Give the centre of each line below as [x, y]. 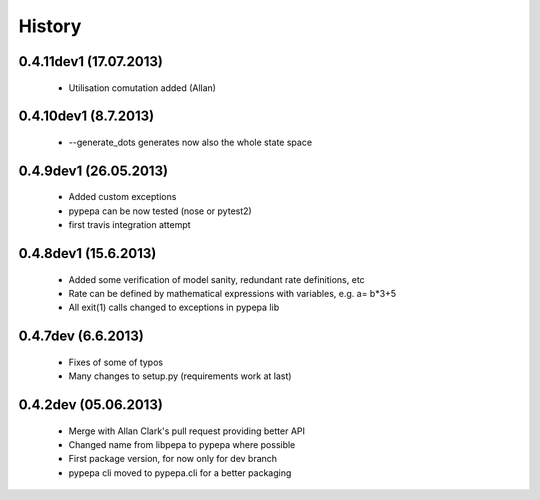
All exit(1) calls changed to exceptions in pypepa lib [174, 307]
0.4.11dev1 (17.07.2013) [91, 61]
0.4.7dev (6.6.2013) [81, 336]
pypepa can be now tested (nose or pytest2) [160, 211]
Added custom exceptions [122, 197]
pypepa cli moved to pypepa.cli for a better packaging [180, 472]
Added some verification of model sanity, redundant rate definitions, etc [216, 279]
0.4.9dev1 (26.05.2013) [93, 170]
